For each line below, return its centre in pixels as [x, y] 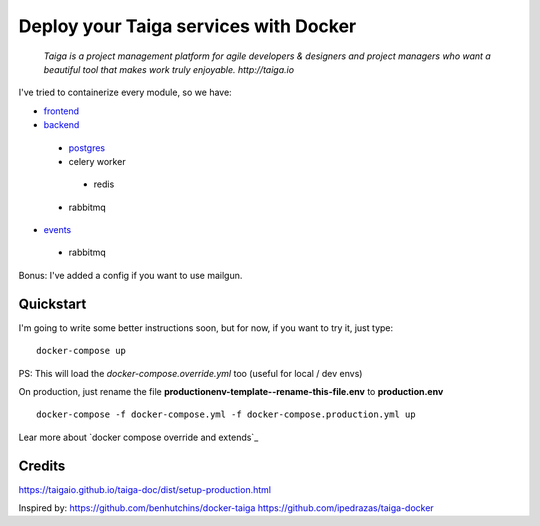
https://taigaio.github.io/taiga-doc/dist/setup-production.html [145, 489]
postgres [86, 147]
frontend [61, 111]
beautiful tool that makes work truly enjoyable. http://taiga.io [169, 69]
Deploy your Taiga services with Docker [187, 26]
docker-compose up [81, 351]
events [57, 230]
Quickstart [52, 303]
